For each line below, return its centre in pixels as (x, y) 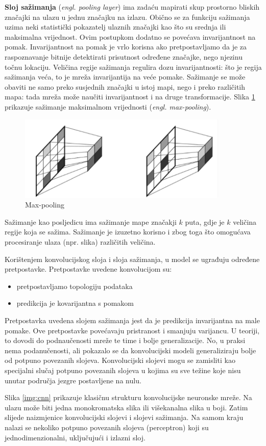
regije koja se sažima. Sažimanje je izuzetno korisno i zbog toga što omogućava (128, 232)
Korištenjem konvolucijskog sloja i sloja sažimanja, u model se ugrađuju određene (132, 259)
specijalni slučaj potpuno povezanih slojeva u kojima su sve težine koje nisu (123, 370)
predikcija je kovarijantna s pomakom (75, 303)
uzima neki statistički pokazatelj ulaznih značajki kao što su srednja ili (115, 27)
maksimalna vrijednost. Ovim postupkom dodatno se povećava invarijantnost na (130, 36)
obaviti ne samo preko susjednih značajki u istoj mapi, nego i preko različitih (125, 86)
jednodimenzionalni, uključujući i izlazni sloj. (75, 437)
